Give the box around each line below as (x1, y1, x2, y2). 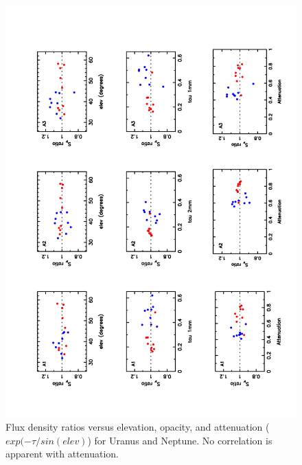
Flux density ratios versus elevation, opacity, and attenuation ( (5, 420, 270, 434)
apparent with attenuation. (5, 446, 119, 461)
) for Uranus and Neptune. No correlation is (87, 433, 272, 447)
